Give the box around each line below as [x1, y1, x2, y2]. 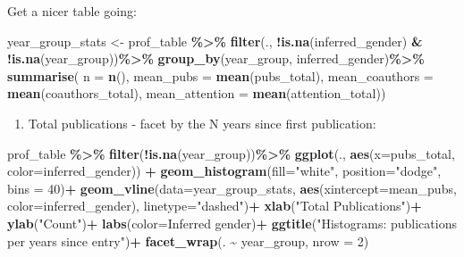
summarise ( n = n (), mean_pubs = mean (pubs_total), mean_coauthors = [7, 66, 434, 85]
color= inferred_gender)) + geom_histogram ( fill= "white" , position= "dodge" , [7, 162, 442, 180]
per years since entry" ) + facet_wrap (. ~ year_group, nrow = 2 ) [7, 231, 369, 250]
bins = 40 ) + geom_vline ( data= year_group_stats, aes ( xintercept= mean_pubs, [7, 178, 457, 197]
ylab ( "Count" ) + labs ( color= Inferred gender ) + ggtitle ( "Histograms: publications [7, 213, 457, 232]
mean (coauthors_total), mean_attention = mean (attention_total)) [7, 84, 386, 103]
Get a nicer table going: [7, 2, 137, 20]
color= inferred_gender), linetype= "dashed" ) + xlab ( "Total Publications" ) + [7, 196, 422, 215]
